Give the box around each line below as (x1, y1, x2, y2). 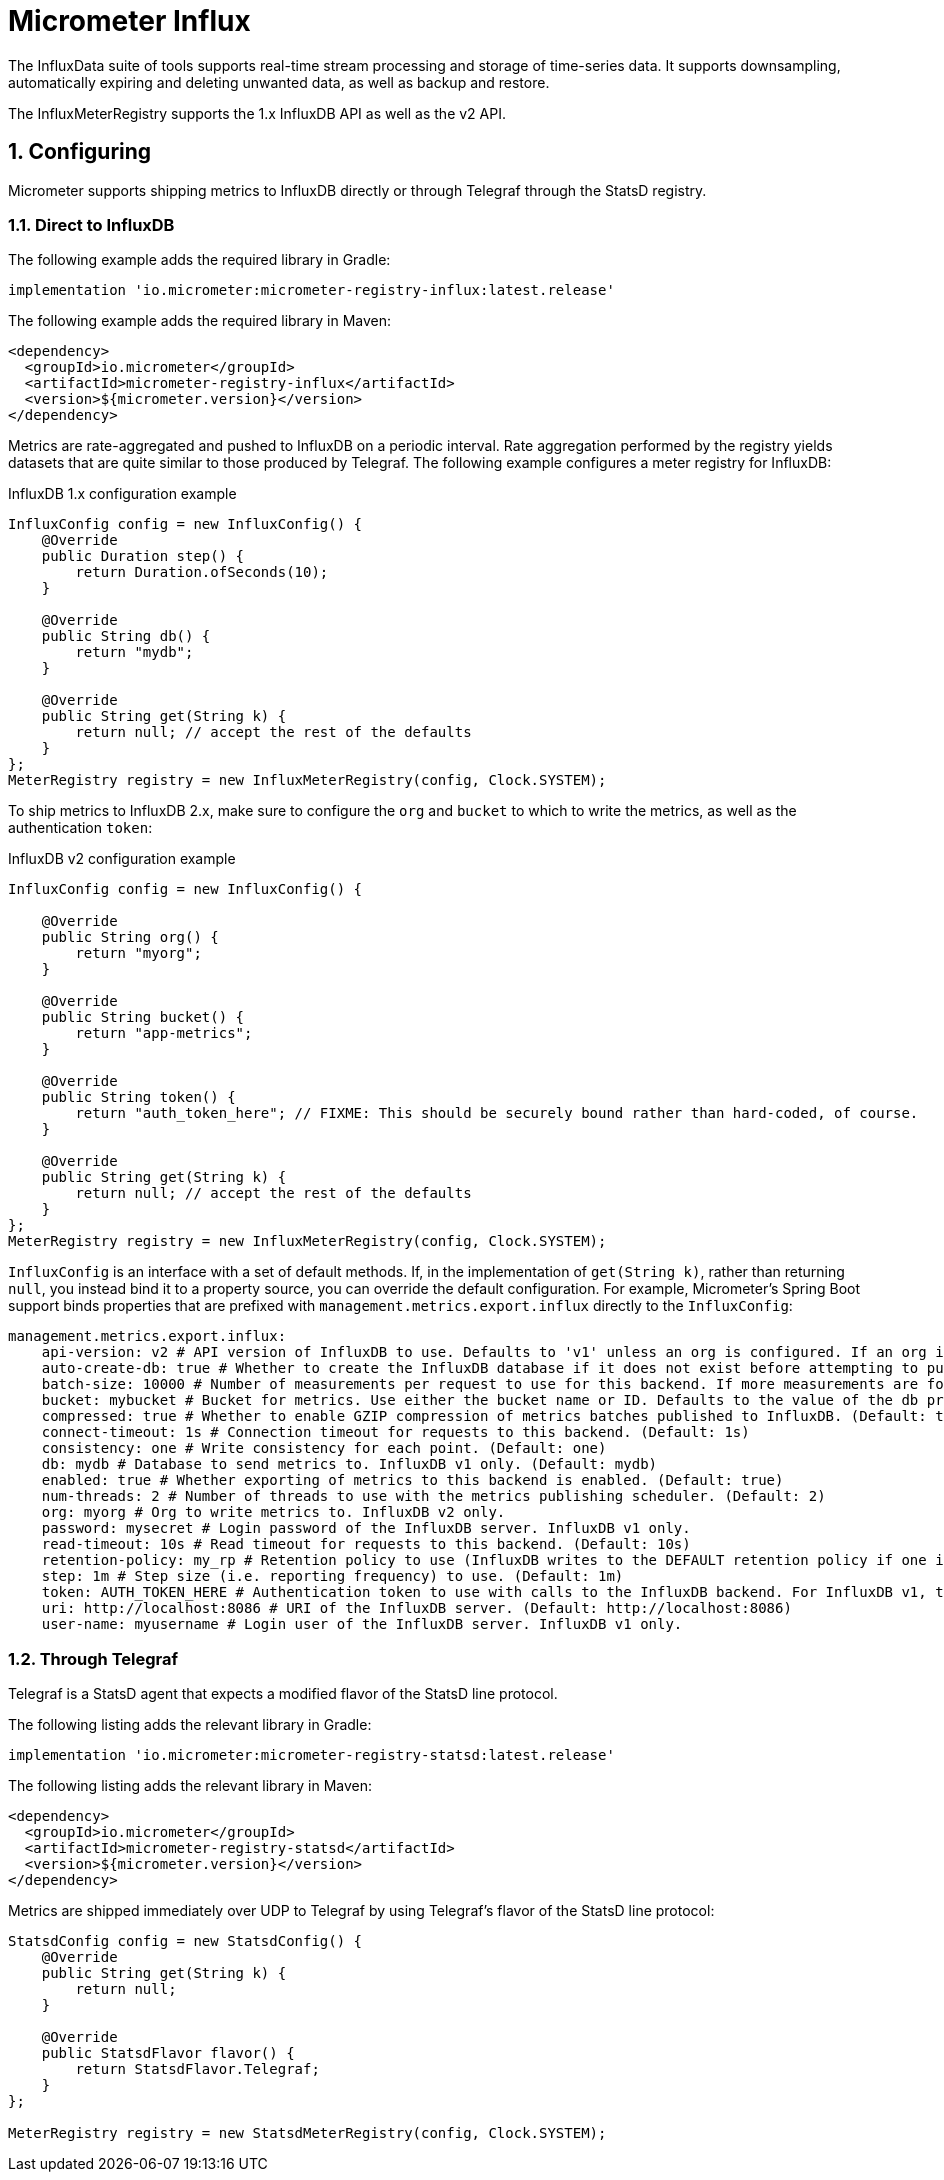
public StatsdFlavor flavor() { (41, 2045, 295, 2062)
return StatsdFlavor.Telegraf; (75, 2061, 320, 2078)
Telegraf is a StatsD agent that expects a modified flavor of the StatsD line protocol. (8, 1685, 558, 1703)
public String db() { (41, 628, 211, 645)
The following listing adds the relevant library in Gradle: (8, 1716, 372, 1734)
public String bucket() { (41, 1009, 245, 1026)
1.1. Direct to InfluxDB (8, 214, 175, 235)
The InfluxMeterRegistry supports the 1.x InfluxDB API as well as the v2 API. (8, 104, 506, 122)
